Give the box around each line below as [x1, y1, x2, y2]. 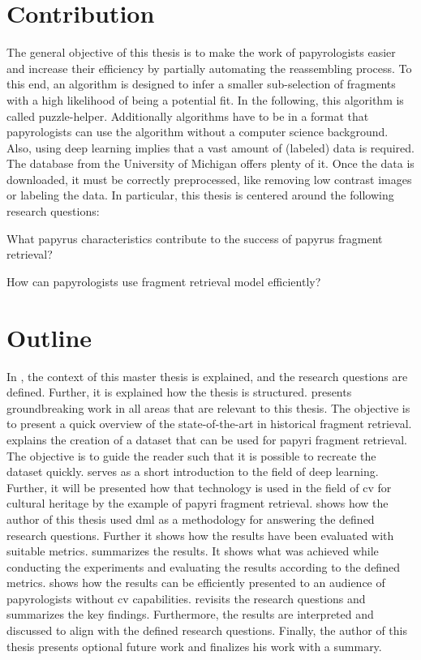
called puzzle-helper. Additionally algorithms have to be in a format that [6, 107, 369, 124]
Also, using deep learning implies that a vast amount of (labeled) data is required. [6, 139, 415, 156]
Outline [6, 320, 92, 354]
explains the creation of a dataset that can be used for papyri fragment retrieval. [6, 431, 407, 448]
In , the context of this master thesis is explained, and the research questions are [6, 367, 408, 384]
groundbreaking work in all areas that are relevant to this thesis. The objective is [6, 399, 410, 416]
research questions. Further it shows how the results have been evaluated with [6, 526, 394, 543]
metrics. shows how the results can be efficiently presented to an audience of [6, 574, 385, 591]
